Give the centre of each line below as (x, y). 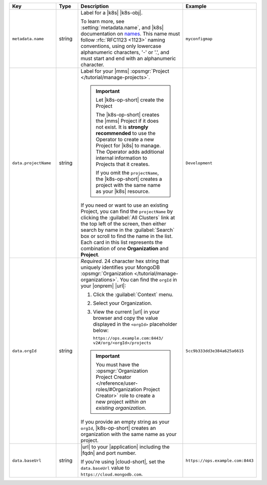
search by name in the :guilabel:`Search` (128, 230)
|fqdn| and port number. (109, 453)
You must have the (117, 365)
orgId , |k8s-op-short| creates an (118, 428)
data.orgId (24, 351)
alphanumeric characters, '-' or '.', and (125, 52)
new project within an (121, 402)
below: (101, 330)
